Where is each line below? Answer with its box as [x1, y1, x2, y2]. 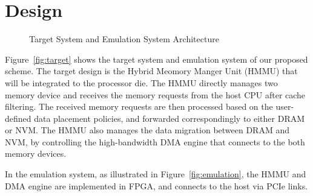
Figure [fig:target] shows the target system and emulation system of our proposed [5, 52, 308, 65]
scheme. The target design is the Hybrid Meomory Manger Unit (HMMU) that [5, 65, 298, 77]
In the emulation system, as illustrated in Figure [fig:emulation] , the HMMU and [5, 168, 306, 180]
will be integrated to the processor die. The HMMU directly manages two [5, 76, 278, 89]
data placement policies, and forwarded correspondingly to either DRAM [34, 112, 305, 124]
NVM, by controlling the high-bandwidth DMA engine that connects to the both [5, 135, 305, 148]
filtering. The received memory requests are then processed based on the [5, 100, 273, 113]
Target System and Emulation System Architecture [29, 33, 219, 45]
